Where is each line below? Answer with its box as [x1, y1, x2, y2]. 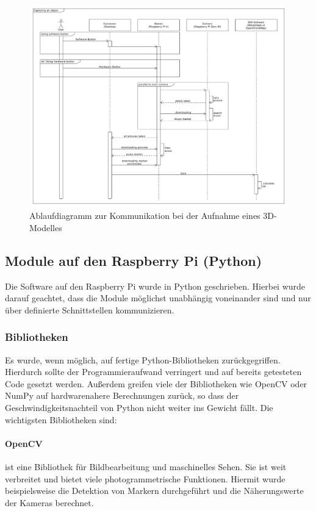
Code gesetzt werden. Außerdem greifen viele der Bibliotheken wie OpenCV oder [5, 377, 307, 390]
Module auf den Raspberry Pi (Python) [5, 251, 262, 270]
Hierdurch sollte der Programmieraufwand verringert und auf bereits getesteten [5, 365, 302, 378]
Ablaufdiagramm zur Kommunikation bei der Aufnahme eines [29, 209, 260, 222]
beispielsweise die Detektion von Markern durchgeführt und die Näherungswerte [5, 484, 304, 497]
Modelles [29, 221, 62, 234]
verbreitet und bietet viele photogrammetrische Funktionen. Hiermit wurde [5, 472, 285, 485]
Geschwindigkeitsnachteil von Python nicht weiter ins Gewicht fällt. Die [5, 401, 273, 414]
